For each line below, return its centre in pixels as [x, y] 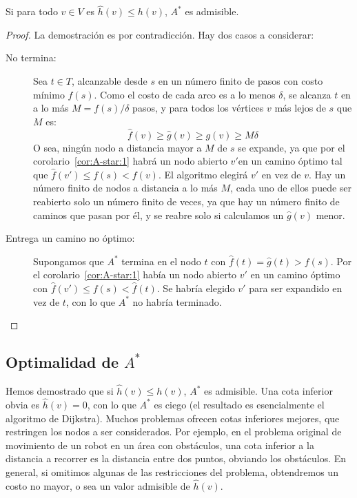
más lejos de [300, 108]
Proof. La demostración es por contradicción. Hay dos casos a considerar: [160, 34]
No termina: [31, 58]
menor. [330, 215]
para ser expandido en [296, 288]
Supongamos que [69, 261]
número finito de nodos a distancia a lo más [125, 188]
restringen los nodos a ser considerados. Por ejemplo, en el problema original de [174, 432]
